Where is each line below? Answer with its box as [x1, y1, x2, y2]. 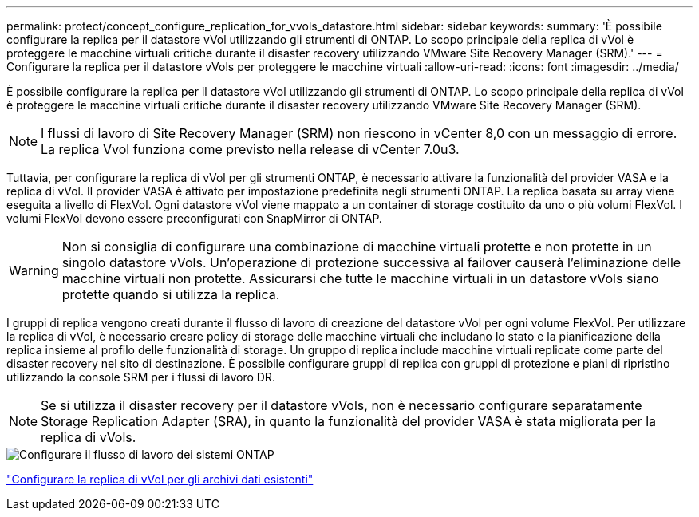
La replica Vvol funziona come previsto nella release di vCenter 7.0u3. [41, 141, 460, 157]
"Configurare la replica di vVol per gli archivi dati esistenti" [6, 472, 314, 486]
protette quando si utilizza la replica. [61, 286, 280, 302]
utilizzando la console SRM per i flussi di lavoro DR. [6, 370, 275, 384]
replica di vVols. [41, 429, 136, 445]
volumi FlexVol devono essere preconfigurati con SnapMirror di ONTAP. [6, 211, 382, 225]
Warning [9, 262, 59, 278]
